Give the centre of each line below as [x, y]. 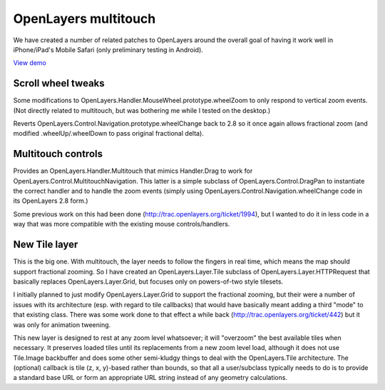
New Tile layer [46, 245]
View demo [30, 63]
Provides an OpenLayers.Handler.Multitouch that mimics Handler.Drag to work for [133, 171]
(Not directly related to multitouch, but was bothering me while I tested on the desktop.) [142, 110]
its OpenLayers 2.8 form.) [51, 201]
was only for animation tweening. [62, 324]
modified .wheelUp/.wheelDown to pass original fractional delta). [109, 134]
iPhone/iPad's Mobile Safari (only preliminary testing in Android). [108, 49]
